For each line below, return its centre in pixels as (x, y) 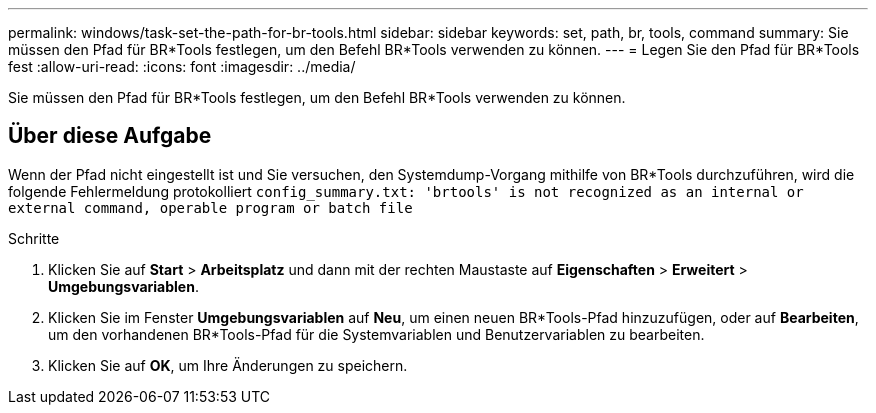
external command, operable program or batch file (210, 207)
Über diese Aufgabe (110, 136)
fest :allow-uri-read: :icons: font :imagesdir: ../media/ (182, 66)
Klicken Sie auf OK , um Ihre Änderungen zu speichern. (228, 365)
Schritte (34, 238)
